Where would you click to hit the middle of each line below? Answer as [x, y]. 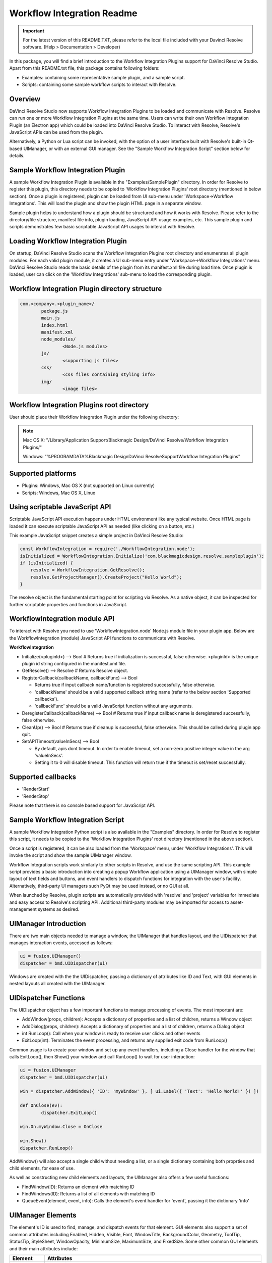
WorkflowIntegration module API [62, 619]
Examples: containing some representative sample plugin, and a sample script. [104, 77]
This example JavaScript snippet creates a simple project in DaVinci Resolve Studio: [96, 536]
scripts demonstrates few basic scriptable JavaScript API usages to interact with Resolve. [103, 227]
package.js [54, 311]
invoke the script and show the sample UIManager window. [71, 855]
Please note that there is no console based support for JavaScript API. [82, 805]
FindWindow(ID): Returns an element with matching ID [78, 1187]
